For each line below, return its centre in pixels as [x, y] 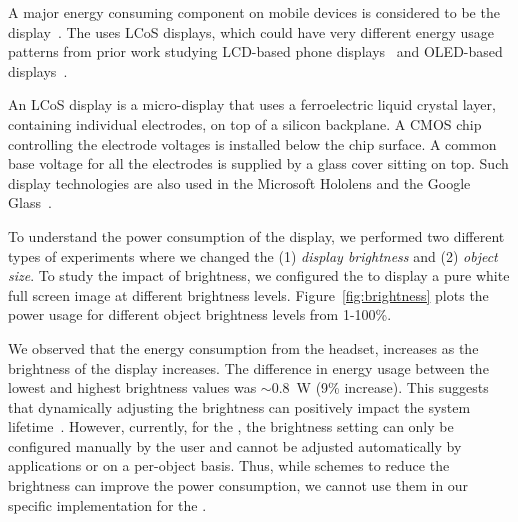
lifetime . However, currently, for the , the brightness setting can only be [231, 426]
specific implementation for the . [107, 504]
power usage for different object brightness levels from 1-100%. [200, 314]
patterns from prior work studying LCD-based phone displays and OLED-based [255, 51]
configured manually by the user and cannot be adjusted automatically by [235, 445]
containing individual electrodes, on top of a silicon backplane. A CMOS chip [245, 123]
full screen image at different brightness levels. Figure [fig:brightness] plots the [248, 294]
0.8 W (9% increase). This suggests [380, 387]
